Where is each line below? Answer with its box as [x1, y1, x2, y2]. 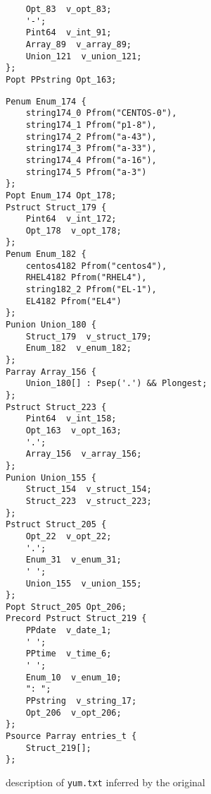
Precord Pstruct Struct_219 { [6, 613, 147, 624]
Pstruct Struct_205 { [6, 519, 107, 530]
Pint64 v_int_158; [25, 414, 117, 424]
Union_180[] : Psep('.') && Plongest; [25, 378, 207, 389]
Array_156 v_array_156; [25, 449, 142, 459]
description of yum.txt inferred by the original [6, 775, 205, 789]
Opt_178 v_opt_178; [25, 225, 122, 236]
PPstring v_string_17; [25, 696, 137, 706]
